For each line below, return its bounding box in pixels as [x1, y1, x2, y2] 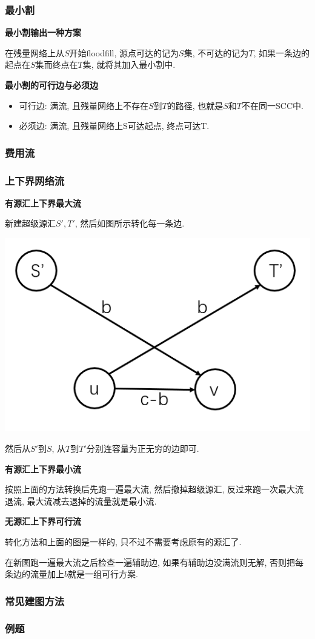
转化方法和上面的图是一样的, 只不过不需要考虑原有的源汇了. [5, 535, 242, 548]
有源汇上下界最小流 [5, 462, 81, 475]
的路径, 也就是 [167, 99, 224, 111]
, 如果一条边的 [253, 46, 310, 59]
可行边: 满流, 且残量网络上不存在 [19, 99, 148, 111]
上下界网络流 [5, 173, 65, 188]
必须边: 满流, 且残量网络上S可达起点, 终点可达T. [19, 119, 210, 132]
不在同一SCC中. [242, 99, 303, 111]
